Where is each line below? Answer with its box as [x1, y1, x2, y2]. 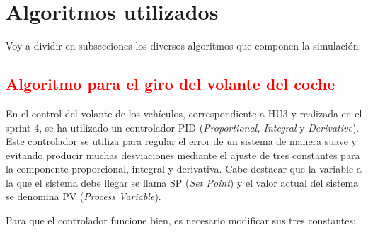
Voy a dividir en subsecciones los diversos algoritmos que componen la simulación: [6, 38, 362, 53]
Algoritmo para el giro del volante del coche [6, 73, 335, 95]
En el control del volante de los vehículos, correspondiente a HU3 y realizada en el [6, 105, 362, 120]
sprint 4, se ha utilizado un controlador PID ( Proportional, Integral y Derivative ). [6, 120, 360, 134]
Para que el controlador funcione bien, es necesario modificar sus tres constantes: [6, 213, 356, 228]
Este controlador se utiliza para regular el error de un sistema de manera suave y [6, 134, 357, 149]
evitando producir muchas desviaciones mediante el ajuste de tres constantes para [6, 147, 360, 162]
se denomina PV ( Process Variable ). [6, 189, 161, 204]
